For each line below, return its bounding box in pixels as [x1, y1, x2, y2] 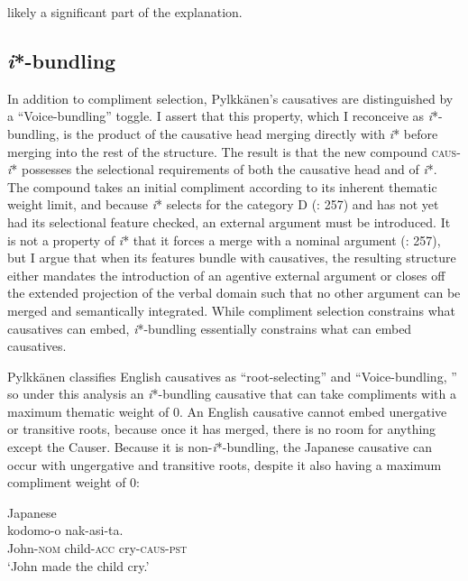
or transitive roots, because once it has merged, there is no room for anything [7, 420, 436, 438]
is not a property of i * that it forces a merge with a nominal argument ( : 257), [7, 230, 441, 249]
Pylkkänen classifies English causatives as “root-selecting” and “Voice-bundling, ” [7, 366, 457, 385]
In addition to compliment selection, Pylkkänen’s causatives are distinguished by [7, 88, 454, 107]
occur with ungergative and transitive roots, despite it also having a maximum [7, 455, 442, 474]
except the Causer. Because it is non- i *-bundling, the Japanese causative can [7, 438, 432, 456]
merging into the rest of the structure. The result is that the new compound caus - [7, 142, 461, 161]
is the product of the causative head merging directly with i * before [63, 124, 438, 143]
